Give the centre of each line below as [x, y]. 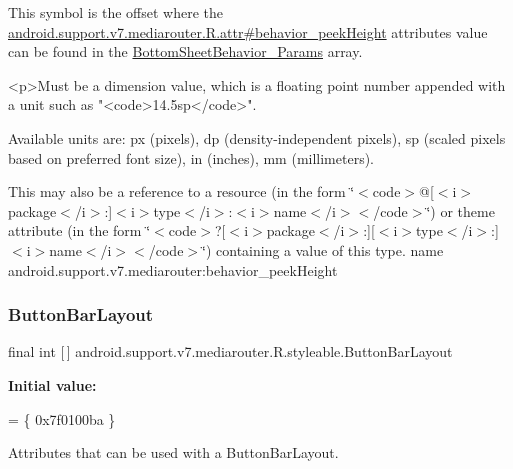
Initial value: [52, 384]
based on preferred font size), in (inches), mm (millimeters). [191, 157]
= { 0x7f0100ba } [62, 418]
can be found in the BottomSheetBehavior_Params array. [185, 51]
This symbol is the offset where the [115, 12]
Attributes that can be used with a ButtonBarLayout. [173, 452]
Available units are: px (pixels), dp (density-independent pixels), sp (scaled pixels [257, 137]
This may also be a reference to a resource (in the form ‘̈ [181, 191]
